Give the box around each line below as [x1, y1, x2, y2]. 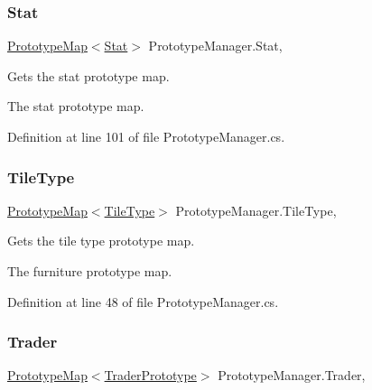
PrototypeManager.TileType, [175, 200, 337, 219]
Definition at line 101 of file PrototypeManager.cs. [7, 127, 285, 145]
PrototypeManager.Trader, [218, 366, 366, 385]
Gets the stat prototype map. [7, 66, 170, 85]
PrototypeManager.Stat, [148, 36, 283, 55]
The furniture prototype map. [7, 262, 172, 280]
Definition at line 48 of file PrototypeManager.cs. [7, 292, 279, 311]
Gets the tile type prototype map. [7, 231, 195, 250]
